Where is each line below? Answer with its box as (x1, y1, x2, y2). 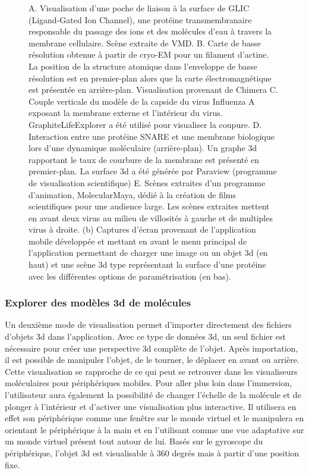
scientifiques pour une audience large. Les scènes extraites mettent (29, 200, 270, 212)
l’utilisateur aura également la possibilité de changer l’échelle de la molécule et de (5, 389, 301, 401)
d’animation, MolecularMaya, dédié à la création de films (29, 188, 237, 201)
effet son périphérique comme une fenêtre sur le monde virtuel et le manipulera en (5, 412, 304, 424)
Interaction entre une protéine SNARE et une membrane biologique (29, 130, 275, 142)
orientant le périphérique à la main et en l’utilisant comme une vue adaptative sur (5, 423, 304, 436)
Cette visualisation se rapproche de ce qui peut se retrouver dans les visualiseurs (5, 365, 298, 377)
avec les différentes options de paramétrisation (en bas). (29, 270, 231, 282)
